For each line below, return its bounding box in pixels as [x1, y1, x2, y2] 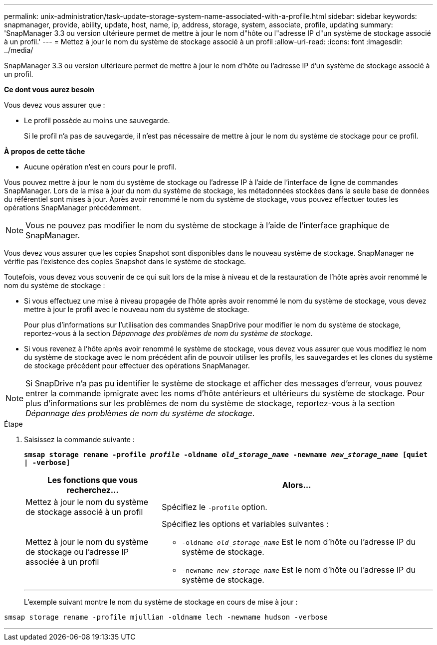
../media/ [4, 46, 33, 54]
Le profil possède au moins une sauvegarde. [24, 116, 170, 125]
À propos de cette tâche [4, 147, 85, 156]
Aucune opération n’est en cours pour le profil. [24, 162, 177, 171]
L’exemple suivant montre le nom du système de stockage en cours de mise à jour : [24, 598, 298, 606]
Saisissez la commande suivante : [24, 435, 135, 444]
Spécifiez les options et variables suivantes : [162, 519, 329, 529]
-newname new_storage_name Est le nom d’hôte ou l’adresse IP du [182, 565, 416, 575]
